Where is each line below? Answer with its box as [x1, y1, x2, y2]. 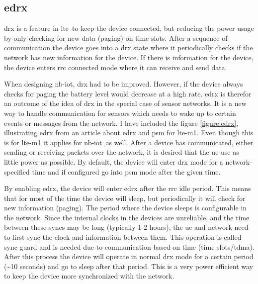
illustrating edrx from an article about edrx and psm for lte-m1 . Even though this [4, 127, 254, 138]
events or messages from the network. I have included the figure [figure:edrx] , [4, 117, 239, 128]
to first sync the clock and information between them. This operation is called [4, 232, 242, 242]
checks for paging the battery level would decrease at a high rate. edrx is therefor [4, 88, 252, 98]
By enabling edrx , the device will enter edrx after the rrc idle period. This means [4, 183, 251, 193]
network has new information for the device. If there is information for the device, [4, 52, 254, 62]
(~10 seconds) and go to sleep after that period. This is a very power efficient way [4, 261, 253, 271]
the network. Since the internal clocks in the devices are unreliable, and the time [4, 212, 250, 222]
